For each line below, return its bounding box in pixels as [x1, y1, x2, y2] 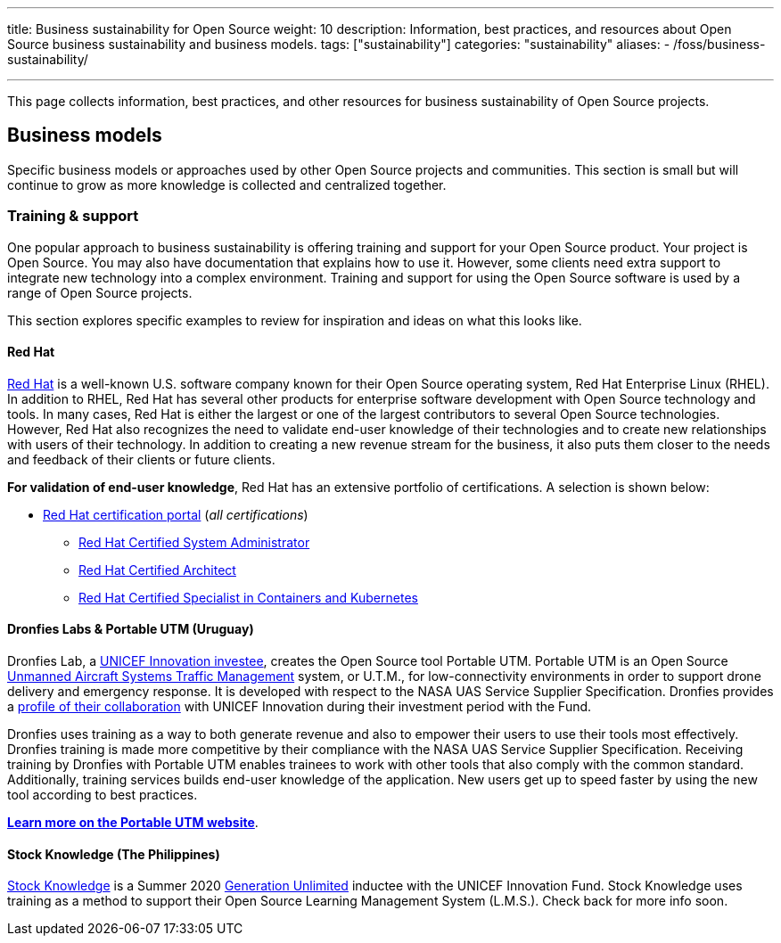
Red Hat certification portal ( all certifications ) [43, 506, 308, 522]
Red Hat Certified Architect [78, 562, 236, 578]
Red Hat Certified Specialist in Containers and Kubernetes [78, 589, 418, 605]
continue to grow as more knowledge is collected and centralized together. [7, 176, 447, 193]
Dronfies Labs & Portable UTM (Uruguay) [7, 621, 254, 637]
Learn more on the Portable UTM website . [7, 815, 259, 831]
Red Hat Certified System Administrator [78, 534, 310, 550]
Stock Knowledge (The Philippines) [7, 846, 220, 862]
